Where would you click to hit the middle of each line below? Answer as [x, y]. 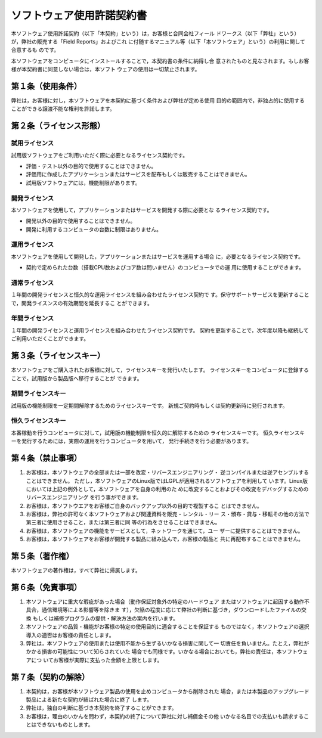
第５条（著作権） [42, 556]
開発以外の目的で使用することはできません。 [81, 221]
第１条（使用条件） [46, 86]
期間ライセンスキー [38, 393]
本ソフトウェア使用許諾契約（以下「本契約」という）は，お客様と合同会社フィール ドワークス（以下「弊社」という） [155, 33]
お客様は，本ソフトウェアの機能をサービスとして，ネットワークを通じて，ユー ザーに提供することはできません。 [165, 531]
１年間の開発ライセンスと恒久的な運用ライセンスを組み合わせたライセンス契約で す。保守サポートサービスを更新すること [160, 294]
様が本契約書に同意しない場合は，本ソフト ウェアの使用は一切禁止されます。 [106, 69]
